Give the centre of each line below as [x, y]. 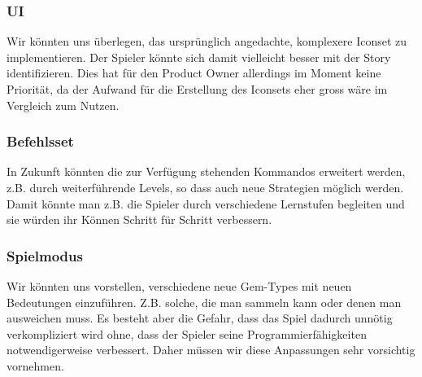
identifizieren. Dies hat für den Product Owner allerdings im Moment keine [194, 73]
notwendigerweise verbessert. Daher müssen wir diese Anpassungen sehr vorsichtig [211, 350]
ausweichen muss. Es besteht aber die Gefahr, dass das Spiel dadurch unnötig [200, 318]
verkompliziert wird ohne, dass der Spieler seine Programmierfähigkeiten [187, 333]
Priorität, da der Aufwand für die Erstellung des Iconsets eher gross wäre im [197, 89]
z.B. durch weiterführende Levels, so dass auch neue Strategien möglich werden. [205, 187]
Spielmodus [45, 255]
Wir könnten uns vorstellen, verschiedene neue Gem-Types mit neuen [179, 286]
